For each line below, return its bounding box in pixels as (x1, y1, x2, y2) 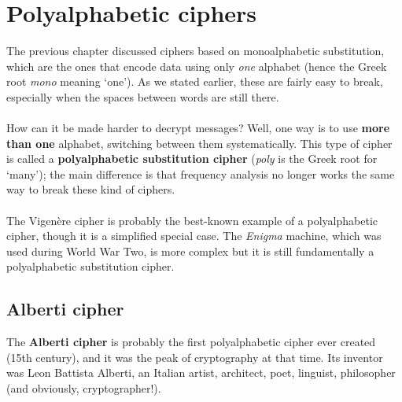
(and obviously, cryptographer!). (6, 380, 161, 396)
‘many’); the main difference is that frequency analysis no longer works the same (6, 165, 395, 182)
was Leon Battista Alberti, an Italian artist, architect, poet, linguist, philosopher (6, 364, 396, 381)
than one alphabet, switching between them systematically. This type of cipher (6, 135, 393, 151)
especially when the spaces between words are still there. (6, 88, 279, 105)
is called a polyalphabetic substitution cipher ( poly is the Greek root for (6, 150, 378, 167)
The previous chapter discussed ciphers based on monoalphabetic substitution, (6, 42, 385, 59)
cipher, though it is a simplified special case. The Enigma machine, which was (6, 227, 382, 244)
